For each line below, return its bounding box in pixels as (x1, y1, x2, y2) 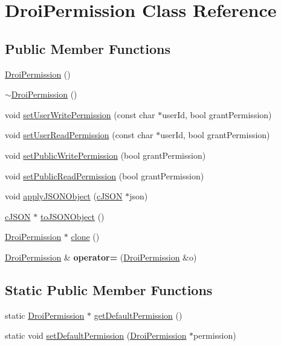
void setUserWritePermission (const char (5, 108, 155, 121)
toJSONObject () (40, 210, 105, 222)
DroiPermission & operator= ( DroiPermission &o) (5, 250, 197, 263)
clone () (71, 230, 100, 243)
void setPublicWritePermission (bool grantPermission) (5, 148, 206, 161)
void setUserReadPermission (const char (5, 128, 153, 141)
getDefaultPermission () (94, 308, 182, 321)
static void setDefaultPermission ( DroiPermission (5, 329, 187, 342)
